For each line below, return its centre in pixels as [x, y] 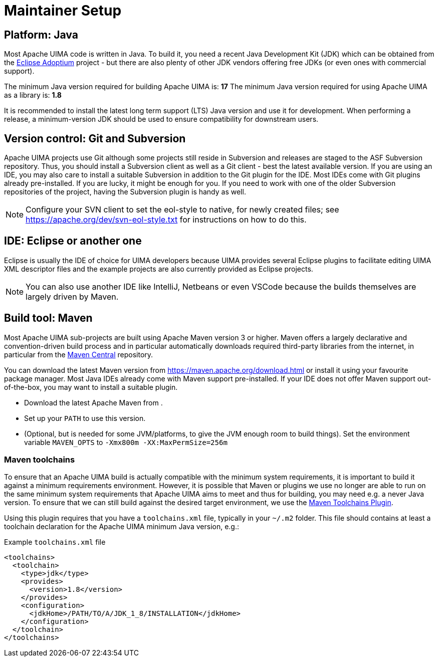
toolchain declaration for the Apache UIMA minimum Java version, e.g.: [122, 527]
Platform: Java [41, 35]
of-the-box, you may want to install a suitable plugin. [91, 387]
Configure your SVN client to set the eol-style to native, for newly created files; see [182, 210]
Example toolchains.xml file [55, 542]
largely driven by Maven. [72, 296]
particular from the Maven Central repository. [79, 354]
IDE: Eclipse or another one [73, 241]
